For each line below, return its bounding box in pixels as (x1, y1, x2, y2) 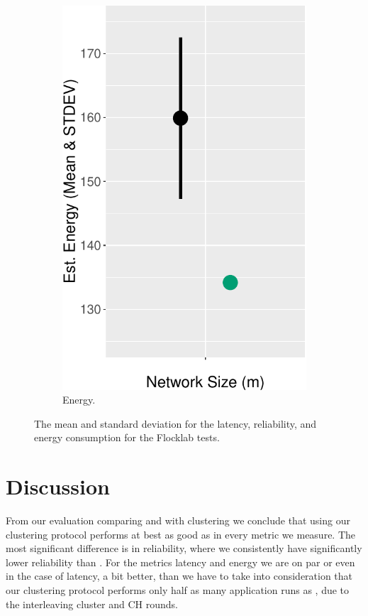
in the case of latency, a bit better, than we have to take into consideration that (6, 568, 353, 583)
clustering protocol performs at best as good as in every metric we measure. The (6, 526, 356, 541)
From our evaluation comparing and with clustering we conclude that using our (6, 513, 350, 528)
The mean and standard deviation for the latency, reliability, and (34, 416, 317, 431)
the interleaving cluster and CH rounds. (6, 596, 178, 611)
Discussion (6, 472, 110, 501)
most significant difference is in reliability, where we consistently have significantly (6, 541, 362, 556)
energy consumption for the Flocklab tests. (34, 430, 220, 445)
